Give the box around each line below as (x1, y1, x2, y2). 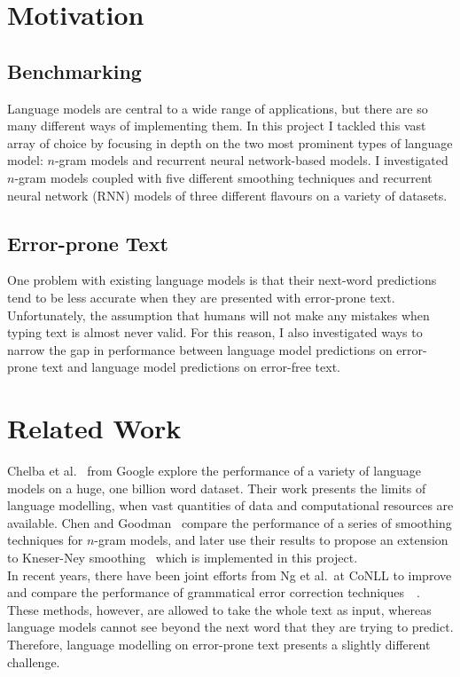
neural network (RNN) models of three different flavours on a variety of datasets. (7, 185, 448, 204)
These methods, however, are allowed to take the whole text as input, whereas (7, 600, 432, 618)
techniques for (7, 531, 83, 549)
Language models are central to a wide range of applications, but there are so (7, 98, 428, 117)
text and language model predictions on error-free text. (41, 358, 340, 376)
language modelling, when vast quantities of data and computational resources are (7, 496, 454, 515)
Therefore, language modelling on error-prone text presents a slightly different (7, 634, 431, 653)
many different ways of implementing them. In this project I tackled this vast (7, 116, 426, 135)
